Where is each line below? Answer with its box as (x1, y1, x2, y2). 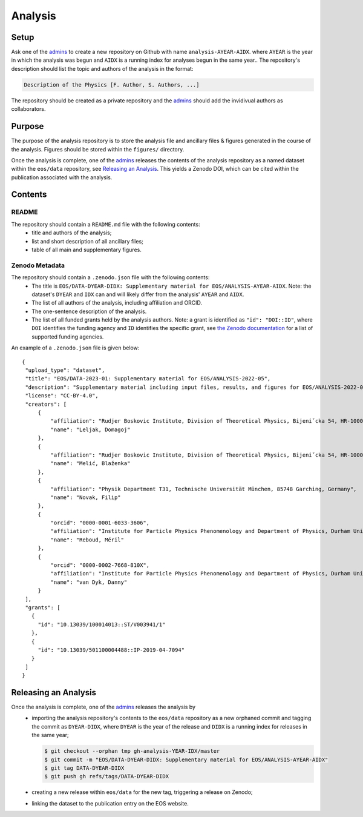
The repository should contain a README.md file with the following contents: (11, 220, 200, 228)
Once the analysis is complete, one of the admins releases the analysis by (11, 703, 196, 711)
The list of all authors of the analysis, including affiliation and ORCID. (31, 299, 203, 306)
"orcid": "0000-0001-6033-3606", (50, 520, 150, 526)
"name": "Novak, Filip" (50, 494, 121, 501)
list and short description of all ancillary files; (31, 237, 143, 245)
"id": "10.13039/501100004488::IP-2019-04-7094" (38, 646, 185, 653)
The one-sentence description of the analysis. (31, 308, 147, 315)
